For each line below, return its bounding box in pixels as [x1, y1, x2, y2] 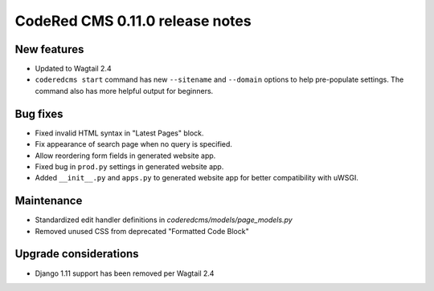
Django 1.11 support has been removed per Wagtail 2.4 [35, 269, 215, 278]
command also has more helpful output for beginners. [35, 86, 214, 95]
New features [14, 42, 84, 56]
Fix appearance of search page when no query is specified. [35, 139, 233, 149]
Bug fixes [14, 107, 63, 120]
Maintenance [14, 194, 83, 208]
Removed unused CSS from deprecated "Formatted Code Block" [35, 226, 249, 236]
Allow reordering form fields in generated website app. [35, 151, 216, 160]
